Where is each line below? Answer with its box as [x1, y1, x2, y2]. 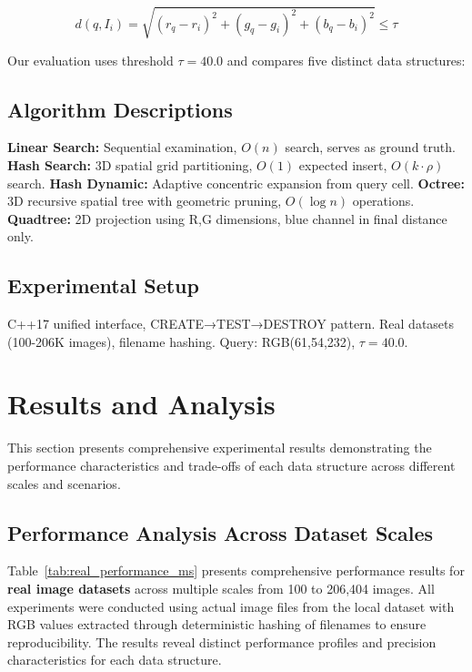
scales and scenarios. [7, 473, 121, 493]
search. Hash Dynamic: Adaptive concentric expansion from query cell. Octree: [7, 173, 465, 192]
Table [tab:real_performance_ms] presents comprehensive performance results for [7, 561, 465, 580]
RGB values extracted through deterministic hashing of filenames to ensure [7, 615, 427, 634]
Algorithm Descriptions [7, 95, 233, 123]
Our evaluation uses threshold [7, 50, 174, 69]
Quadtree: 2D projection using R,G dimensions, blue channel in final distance [7, 209, 447, 228]
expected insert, [298, 155, 387, 174]
